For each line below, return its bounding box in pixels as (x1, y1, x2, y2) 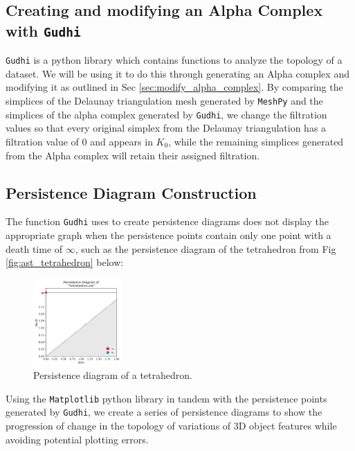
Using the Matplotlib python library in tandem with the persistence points (6, 391, 327, 405)
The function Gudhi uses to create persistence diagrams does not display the (6, 214, 329, 229)
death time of (6, 241, 63, 256)
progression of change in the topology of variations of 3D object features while (6, 418, 337, 433)
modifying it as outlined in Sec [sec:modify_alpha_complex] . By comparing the (6, 80, 343, 94)
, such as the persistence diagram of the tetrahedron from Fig (75, 241, 336, 256)
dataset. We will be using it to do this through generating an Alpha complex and (6, 66, 349, 80)
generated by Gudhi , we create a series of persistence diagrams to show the (6, 405, 322, 419)
